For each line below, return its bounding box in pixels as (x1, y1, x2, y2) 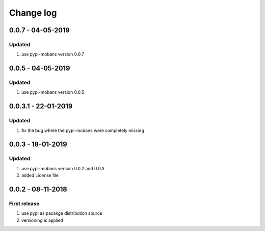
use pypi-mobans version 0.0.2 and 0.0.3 (21, 165, 105, 171)
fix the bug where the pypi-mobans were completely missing (21, 128, 144, 133)
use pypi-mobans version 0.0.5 (21, 89, 84, 95)
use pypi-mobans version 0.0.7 (21, 51, 84, 57)
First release (9, 200, 40, 207)
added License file (21, 172, 59, 179)
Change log (9, 7, 57, 18)
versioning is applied (21, 217, 63, 223)
